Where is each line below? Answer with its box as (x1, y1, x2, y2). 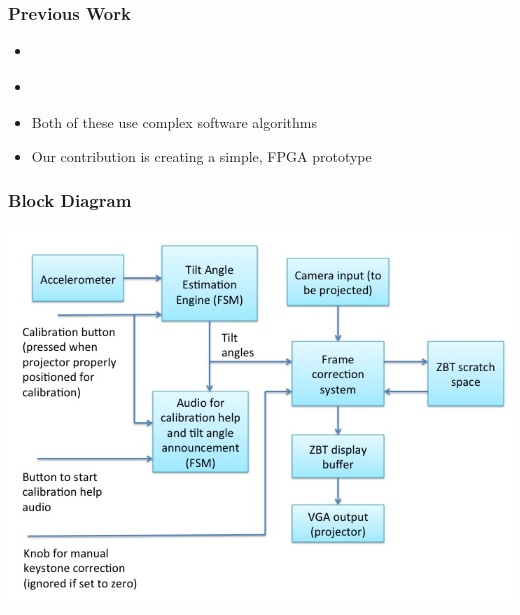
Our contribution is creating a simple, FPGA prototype (31, 145, 372, 166)
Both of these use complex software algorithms (31, 112, 318, 133)
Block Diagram (8, 188, 132, 213)
